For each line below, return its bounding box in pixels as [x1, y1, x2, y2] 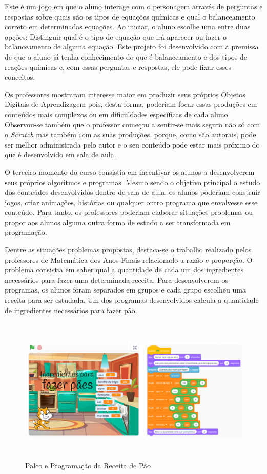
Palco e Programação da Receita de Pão [25, 460, 151, 471]
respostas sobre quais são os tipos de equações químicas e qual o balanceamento [5, 11, 255, 22]
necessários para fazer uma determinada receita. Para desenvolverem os [5, 274, 228, 285]
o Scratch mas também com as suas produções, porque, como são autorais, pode [5, 129, 256, 140]
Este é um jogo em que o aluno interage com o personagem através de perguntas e [5, 1, 263, 11]
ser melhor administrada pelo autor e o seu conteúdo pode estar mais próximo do [5, 139, 260, 150]
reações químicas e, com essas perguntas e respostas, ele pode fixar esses [5, 61, 231, 72]
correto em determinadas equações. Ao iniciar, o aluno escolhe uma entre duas [5, 21, 251, 32]
